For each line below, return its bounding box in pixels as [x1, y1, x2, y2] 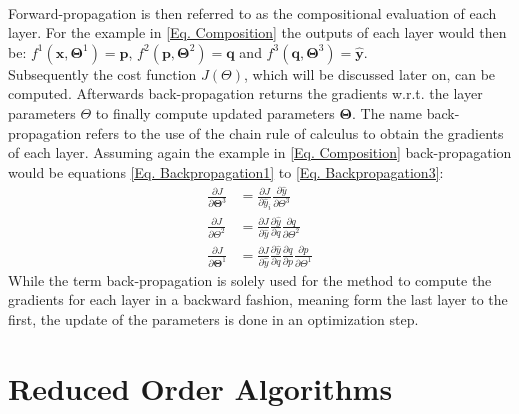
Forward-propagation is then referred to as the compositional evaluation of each [8, 2, 497, 23]
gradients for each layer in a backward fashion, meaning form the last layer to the [8, 289, 508, 310]
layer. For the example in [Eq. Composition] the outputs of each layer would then [8, 22, 507, 43]
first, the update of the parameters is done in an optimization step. [8, 308, 419, 329]
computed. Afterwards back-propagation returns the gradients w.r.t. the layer [8, 83, 483, 104]
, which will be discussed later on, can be [244, 63, 496, 84]
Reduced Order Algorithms [8, 367, 393, 408]
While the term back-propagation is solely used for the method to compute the [8, 269, 492, 290]
